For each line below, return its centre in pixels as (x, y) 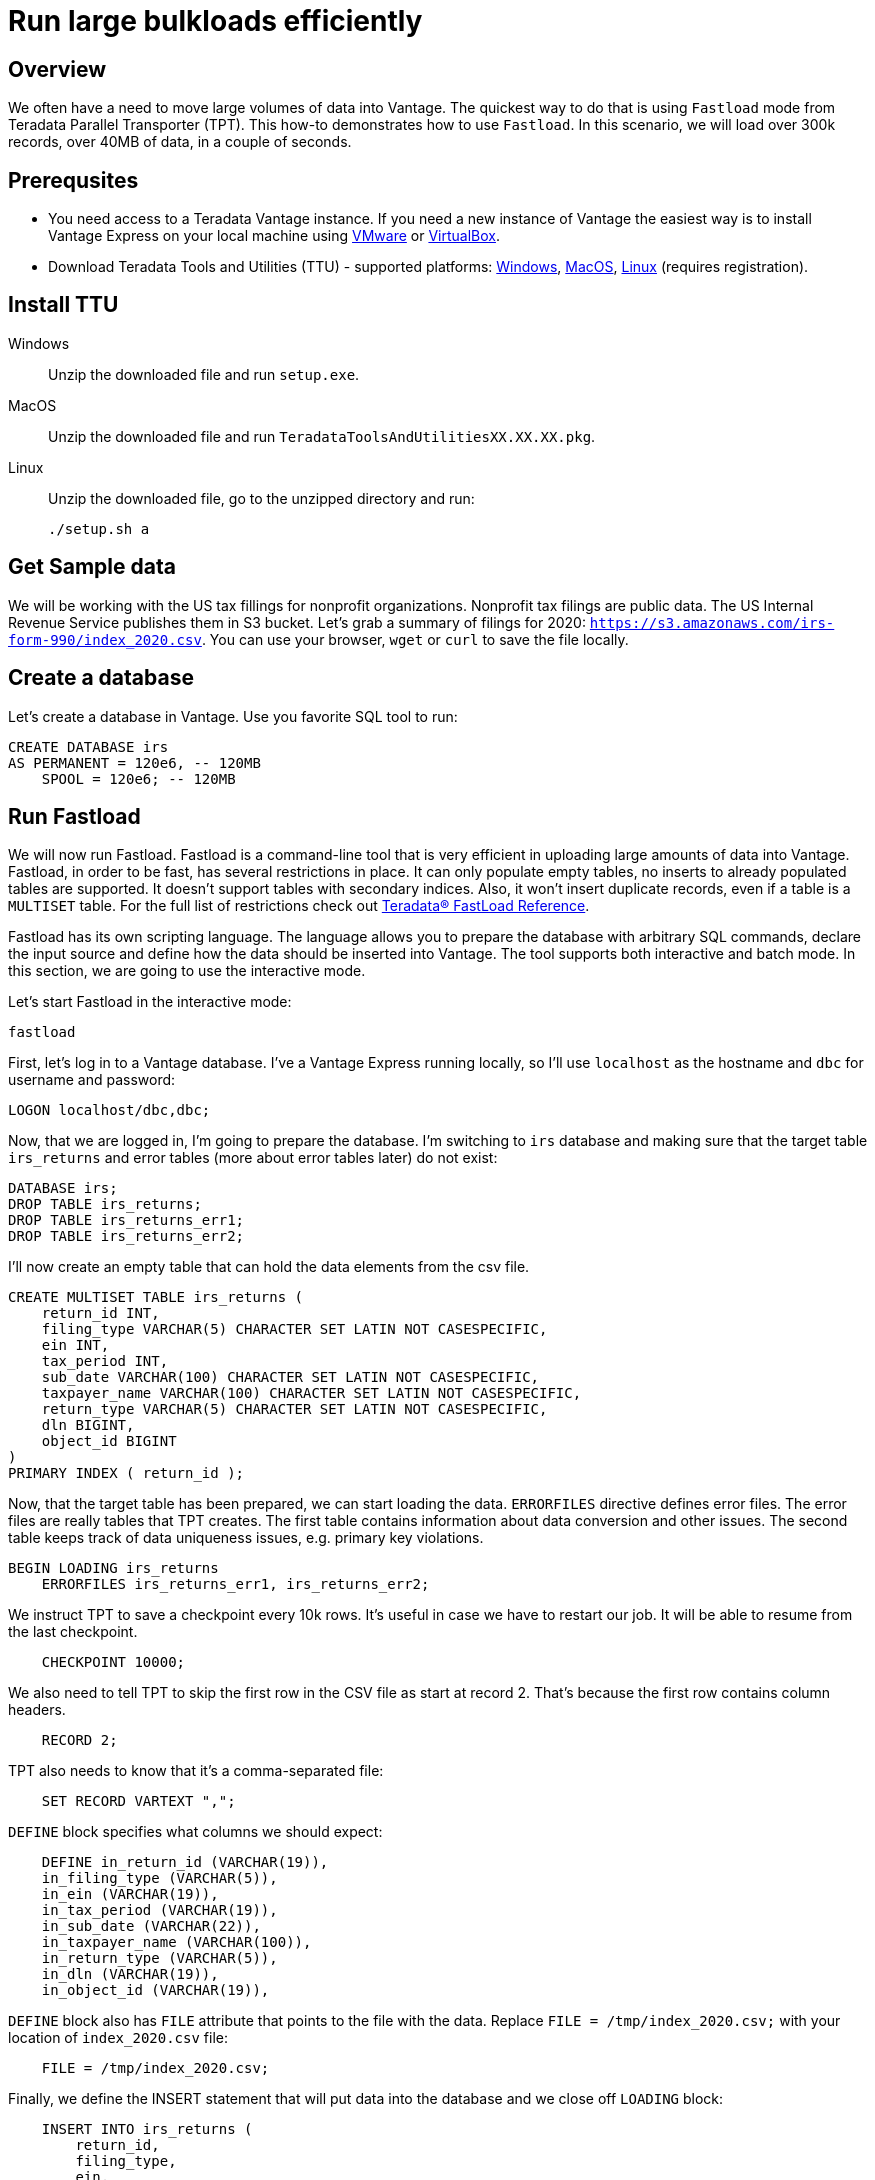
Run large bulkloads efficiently (215, 21)
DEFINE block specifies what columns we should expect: (195, 1832)
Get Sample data (92, 567)
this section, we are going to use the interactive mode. (187, 971)
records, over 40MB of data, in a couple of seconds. (180, 142)
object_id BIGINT (109, 1441)
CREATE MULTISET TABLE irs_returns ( (156, 1297)
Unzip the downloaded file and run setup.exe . (204, 374)
